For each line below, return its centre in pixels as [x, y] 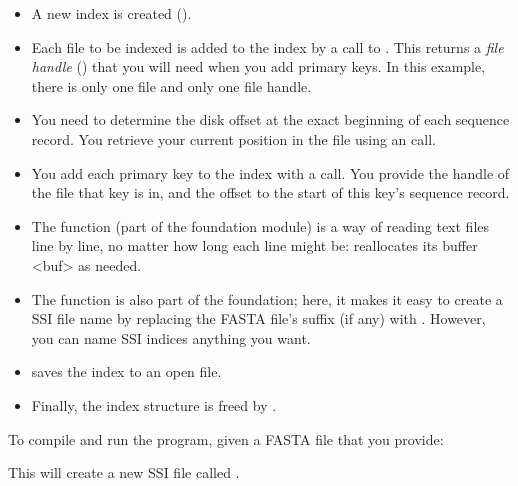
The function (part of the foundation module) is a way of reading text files [260, 225]
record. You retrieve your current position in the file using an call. [233, 138]
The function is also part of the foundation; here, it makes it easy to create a [267, 298]
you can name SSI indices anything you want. [171, 337]
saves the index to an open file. [126, 371]
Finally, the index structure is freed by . [154, 404]
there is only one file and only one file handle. [171, 85]
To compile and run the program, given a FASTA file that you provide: [226, 438]
